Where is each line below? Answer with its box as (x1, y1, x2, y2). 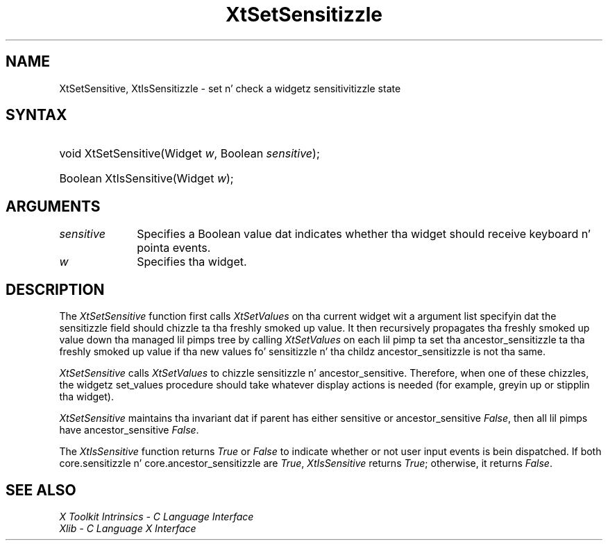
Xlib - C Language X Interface (59, 522, 196, 534)
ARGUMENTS (6, 197, 101, 215)
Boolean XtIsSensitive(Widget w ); (59, 171, 234, 186)
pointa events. (137, 241, 211, 255)
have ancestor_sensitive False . (59, 424, 199, 436)
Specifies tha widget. (137, 255, 247, 269)
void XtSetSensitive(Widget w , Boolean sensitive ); (59, 146, 320, 161)
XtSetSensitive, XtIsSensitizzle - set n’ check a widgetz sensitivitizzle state (59, 82, 401, 94)
